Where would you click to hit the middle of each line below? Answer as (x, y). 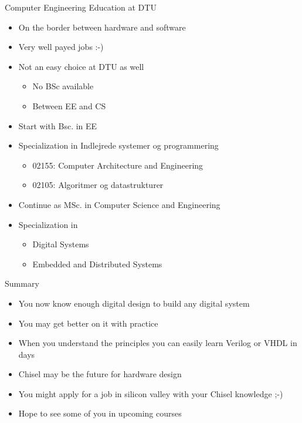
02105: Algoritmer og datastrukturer (98, 185)
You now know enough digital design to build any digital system (134, 303)
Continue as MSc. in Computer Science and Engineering (119, 204)
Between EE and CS (69, 105)
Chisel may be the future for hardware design (100, 374)
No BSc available (63, 86)
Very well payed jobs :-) (61, 47)
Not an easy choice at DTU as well (81, 66)
